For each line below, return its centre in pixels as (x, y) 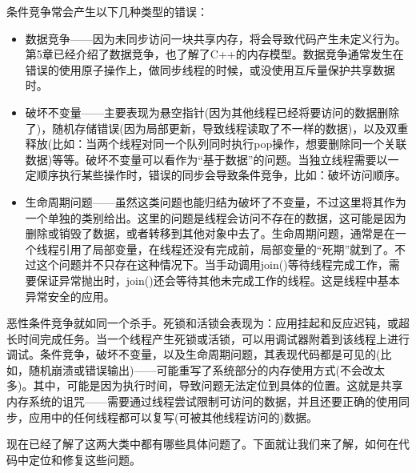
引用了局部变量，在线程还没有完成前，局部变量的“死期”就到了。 (227, 249)
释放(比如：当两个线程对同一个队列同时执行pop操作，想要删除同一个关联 (216, 144)
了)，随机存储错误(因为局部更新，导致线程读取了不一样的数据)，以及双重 (217, 128)
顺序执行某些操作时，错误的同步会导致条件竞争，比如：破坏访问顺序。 (221, 175)
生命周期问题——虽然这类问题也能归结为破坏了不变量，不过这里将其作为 (216, 201)
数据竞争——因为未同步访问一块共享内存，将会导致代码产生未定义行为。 (216, 38)
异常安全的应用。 (70, 296)
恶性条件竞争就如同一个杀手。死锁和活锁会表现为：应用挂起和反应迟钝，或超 (208, 323)
